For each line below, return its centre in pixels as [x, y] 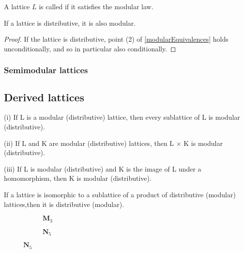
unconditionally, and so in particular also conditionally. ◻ [90, 48]
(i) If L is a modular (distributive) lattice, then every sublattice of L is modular [122, 117]
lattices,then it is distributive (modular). [64, 204]
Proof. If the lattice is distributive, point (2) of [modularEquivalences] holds [116, 39]
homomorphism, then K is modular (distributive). [78, 178]
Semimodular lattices [46, 70]
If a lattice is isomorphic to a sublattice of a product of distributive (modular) [120, 194]
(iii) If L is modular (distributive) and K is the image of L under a [103, 168]
